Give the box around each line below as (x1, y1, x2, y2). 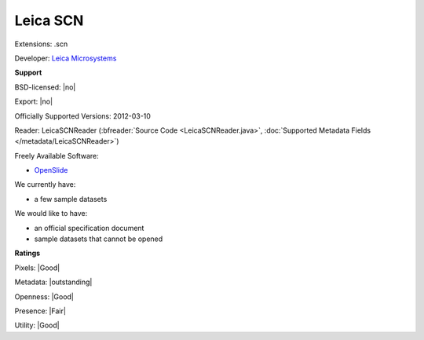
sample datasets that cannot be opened (34, 234, 163, 243)
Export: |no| (14, 97, 53, 106)
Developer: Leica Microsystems (14, 53, 117, 63)
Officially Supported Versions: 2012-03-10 (14, 111, 151, 121)
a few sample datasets (34, 194, 108, 203)
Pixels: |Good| (14, 263, 60, 272)
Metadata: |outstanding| (14, 277, 93, 287)
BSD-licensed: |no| (14, 82, 76, 92)
